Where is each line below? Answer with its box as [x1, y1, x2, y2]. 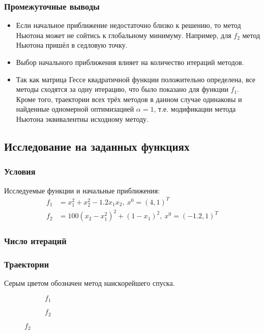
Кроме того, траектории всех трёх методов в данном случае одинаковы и [16, 93, 242, 104]
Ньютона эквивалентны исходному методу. [16, 113, 149, 124]
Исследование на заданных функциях [4, 138, 190, 154]
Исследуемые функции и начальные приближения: [4, 185, 160, 195]
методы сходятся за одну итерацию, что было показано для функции [16, 84, 228, 94]
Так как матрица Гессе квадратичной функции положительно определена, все [16, 74, 256, 84]
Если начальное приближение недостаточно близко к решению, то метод [16, 20, 241, 30]
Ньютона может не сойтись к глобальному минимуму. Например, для [16, 29, 231, 40]
